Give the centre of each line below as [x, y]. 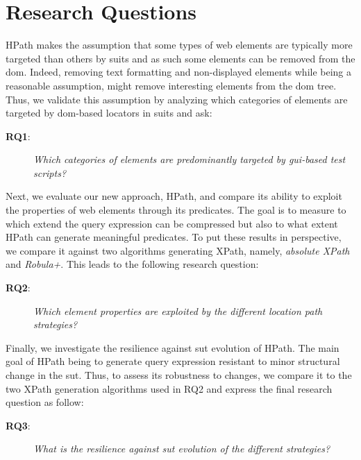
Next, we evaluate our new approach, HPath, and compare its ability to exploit [174, 196]
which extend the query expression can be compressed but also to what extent [172, 223]
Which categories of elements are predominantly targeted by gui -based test [190, 159]
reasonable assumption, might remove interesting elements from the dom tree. [171, 85]
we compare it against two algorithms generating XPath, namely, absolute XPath [178, 250]
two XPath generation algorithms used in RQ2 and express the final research [169, 388]
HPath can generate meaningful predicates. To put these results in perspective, [174, 237]
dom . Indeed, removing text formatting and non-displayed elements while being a [179, 72]
